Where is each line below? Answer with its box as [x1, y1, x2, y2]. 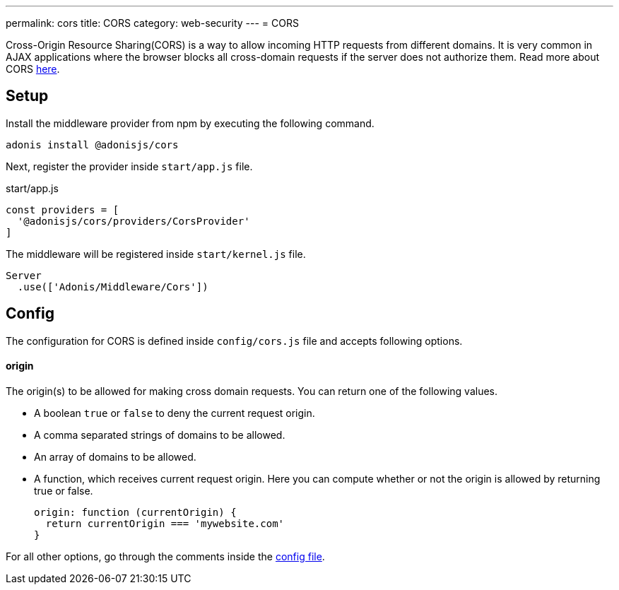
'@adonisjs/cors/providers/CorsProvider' [17, 215, 250, 227]
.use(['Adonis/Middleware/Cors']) [17, 281, 208, 293]
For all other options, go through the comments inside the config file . [6, 550, 325, 562]
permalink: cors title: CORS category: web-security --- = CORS [6, 17, 299, 29]
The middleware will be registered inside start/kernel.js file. [6, 247, 306, 260]
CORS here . [6, 63, 60, 75]
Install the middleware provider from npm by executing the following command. [6, 117, 375, 129]
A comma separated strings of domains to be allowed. [34, 428, 285, 441]
